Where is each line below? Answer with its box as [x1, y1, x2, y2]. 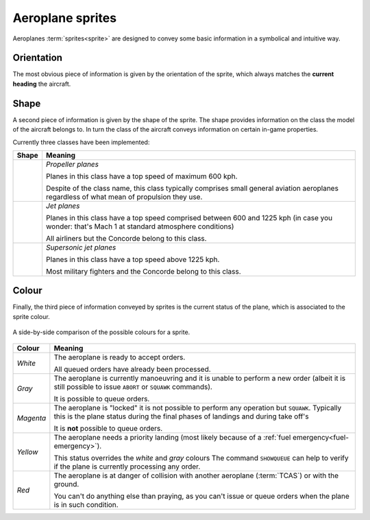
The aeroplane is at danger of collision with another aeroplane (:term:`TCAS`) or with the [53, 471, 339, 480]
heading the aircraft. [12, 80, 71, 88]
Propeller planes [45, 159, 99, 169]
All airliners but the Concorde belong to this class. [45, 233, 207, 243]
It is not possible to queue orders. [53, 423, 163, 433]
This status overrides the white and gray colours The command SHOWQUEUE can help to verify [53, 453, 349, 462]
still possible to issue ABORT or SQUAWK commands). [53, 381, 212, 391]
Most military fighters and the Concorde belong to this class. [45, 266, 241, 276]
